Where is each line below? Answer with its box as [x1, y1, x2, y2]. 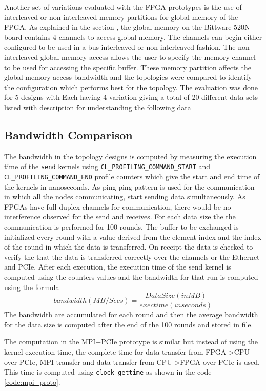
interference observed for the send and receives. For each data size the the [4, 211, 236, 222]
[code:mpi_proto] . [4, 376, 60, 387]
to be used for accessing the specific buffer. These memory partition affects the [4, 61, 251, 72]
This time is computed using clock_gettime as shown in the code [4, 366, 212, 377]
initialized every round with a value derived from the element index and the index [4, 231, 261, 242]
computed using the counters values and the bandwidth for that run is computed [4, 271, 258, 282]
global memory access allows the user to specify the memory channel [40, 51, 256, 62]
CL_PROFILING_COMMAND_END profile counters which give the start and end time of [4, 171, 260, 181]
